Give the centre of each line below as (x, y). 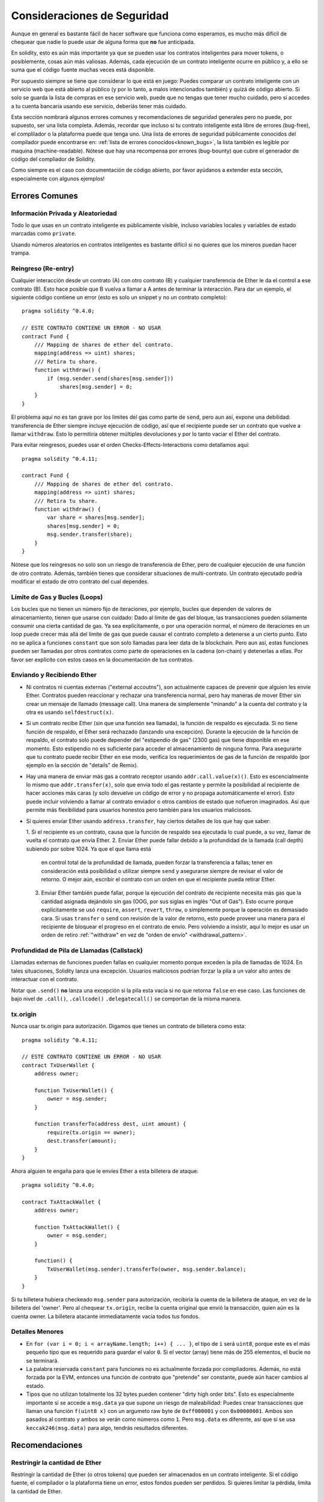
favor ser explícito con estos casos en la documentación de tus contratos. (103, 659)
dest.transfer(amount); (82, 1141)
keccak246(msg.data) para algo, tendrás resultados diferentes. (107, 1428)
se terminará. (43, 1360)
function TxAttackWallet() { (77, 1227)
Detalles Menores (37, 1332)
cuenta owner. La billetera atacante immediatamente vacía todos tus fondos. (106, 1316)
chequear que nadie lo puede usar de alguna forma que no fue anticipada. (103, 41)
